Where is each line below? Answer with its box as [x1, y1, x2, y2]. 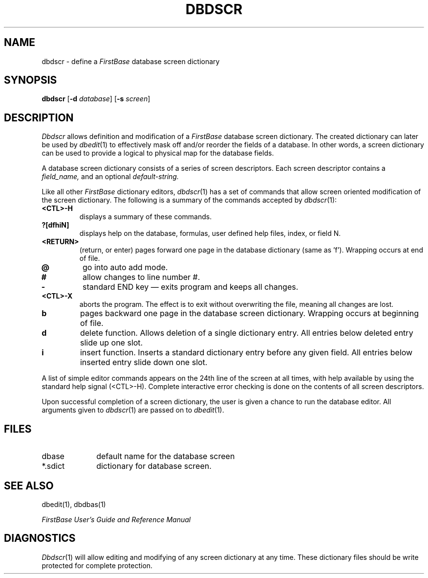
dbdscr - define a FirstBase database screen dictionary [42, 57, 220, 66]
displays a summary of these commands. [79, 212, 212, 221]
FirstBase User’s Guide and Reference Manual [42, 515, 191, 524]
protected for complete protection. [42, 561, 153, 570]
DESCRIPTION [4, 111, 74, 124]
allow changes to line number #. [83, 272, 200, 282]
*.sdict [42, 461, 65, 471]
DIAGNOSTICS [4, 532, 76, 545]
